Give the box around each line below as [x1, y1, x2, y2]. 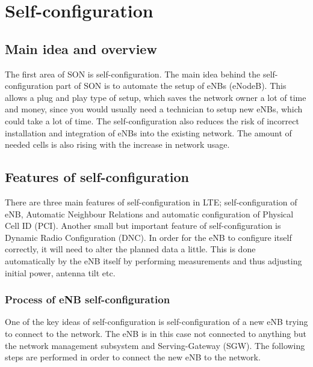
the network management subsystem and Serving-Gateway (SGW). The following [5, 339, 305, 351]
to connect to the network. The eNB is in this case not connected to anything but [5, 327, 306, 339]
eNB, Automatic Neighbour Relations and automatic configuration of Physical [5, 207, 294, 220]
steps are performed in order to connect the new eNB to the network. [5, 351, 261, 363]
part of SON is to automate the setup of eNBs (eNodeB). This [55, 79, 287, 92]
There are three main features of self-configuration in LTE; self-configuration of [5, 195, 297, 208]
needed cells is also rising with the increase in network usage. [5, 138, 230, 151]
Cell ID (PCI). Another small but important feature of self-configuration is [5, 219, 281, 232]
